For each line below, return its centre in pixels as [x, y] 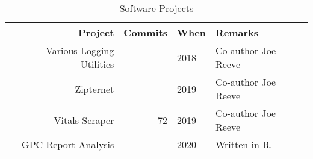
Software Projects [156, 8]
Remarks [237, 32]
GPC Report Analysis [68, 144]
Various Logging [80, 50]
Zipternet [95, 89]
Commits [146, 32]
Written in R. [244, 144]
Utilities [97, 64]
